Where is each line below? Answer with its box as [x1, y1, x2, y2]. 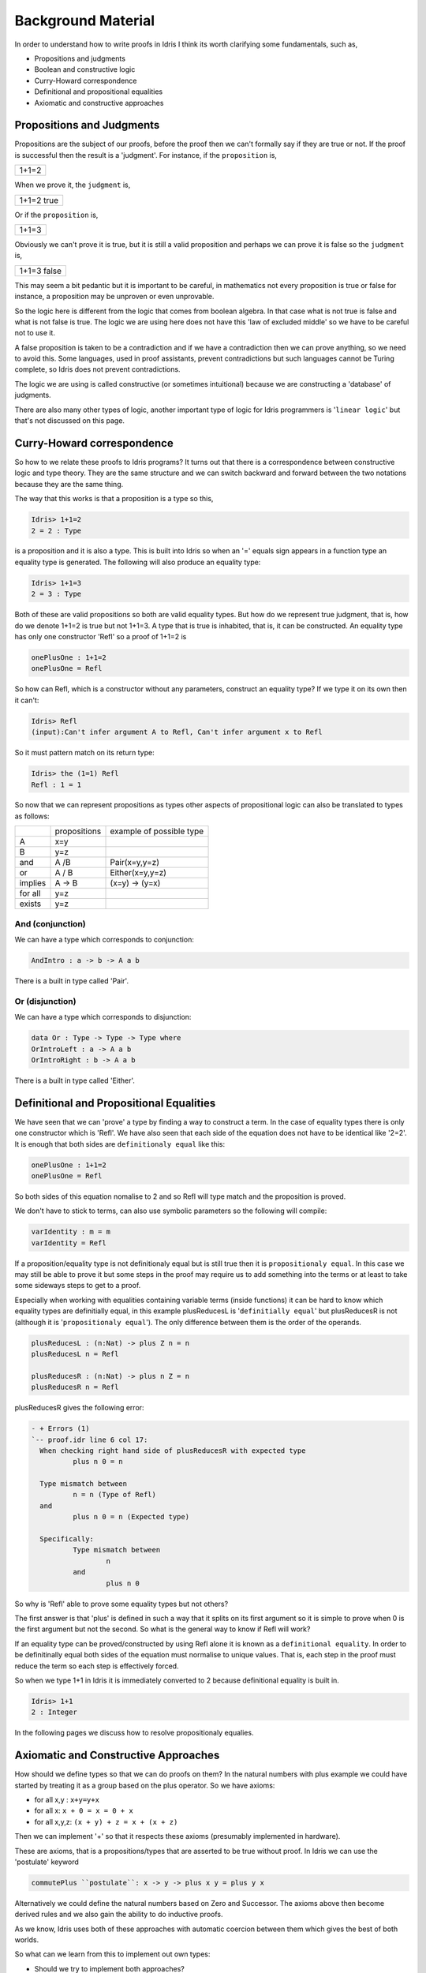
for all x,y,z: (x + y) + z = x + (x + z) [34, 1817, 178, 1826]
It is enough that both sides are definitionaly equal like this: [14, 1139, 225, 1148]
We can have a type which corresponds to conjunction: [14, 935, 195, 945]
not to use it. [14, 328, 55, 338]
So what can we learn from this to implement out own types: [14, 1949, 211, 1959]
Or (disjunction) [14, 995, 77, 1006]
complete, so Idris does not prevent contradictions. [14, 365, 181, 374]
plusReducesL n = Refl [31, 1350, 119, 1358]
